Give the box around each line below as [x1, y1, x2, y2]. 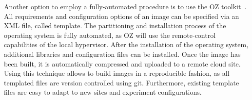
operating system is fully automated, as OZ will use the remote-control [4, 30, 216, 40]
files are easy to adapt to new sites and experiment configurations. [4, 87, 202, 97]
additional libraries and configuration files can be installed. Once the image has [4, 49, 241, 59]
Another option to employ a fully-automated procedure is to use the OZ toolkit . [4, 1, 247, 11]
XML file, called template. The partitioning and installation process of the [4, 20, 226, 31]
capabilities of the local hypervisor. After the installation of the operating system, [4, 39, 249, 50]
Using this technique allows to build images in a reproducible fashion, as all [4, 68, 230, 78]
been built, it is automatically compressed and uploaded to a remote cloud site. [4, 58, 241, 68]
